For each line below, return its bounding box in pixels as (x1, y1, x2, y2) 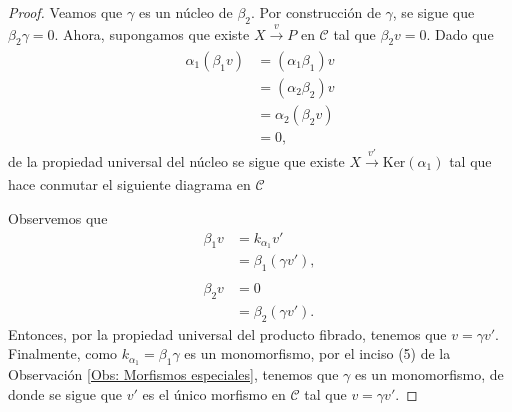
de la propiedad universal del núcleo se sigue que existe (8, 150, 345, 171)
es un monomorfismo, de (354, 364, 504, 385)
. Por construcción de (251, 2, 381, 22)
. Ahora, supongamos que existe (54, 23, 250, 44)
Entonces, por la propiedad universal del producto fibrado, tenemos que (8, 323, 447, 344)
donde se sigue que (8, 383, 123, 404)
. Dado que (426, 23, 494, 44)
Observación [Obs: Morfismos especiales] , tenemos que (8, 364, 339, 385)
